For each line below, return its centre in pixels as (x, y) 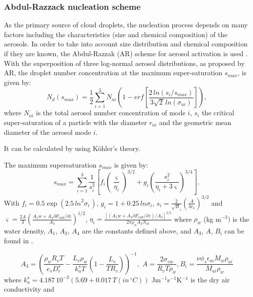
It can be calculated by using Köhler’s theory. (72, 148)
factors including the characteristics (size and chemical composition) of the (116, 34)
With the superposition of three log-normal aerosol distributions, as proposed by (124, 63)
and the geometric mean (195, 122)
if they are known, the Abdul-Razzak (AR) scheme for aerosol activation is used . (126, 53)
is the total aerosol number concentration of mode (111, 113)
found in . (19, 240)
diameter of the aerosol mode (48, 132)
